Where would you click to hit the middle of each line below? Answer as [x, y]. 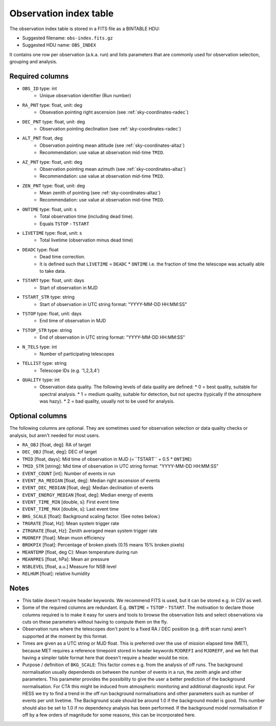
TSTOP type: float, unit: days [52, 313]
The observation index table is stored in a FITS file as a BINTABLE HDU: [85, 29]
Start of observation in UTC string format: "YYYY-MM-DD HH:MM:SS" [113, 304]
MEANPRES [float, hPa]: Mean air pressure [66, 559]
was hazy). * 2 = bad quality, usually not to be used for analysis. [107, 401]
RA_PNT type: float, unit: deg [52, 105]
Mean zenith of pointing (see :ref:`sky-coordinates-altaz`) [100, 193]
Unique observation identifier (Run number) [85, 96]
